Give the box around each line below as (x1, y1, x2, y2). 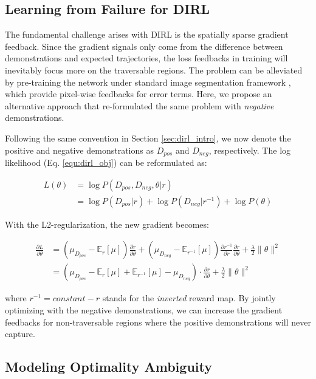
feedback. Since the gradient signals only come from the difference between (5, 39, 283, 52)
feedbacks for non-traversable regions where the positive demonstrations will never (5, 315, 311, 328)
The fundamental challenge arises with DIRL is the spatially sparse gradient (5, 28, 289, 41)
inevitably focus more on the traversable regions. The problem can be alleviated (5, 63, 303, 76)
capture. (5, 327, 35, 340)
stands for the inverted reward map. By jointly (102, 292, 276, 304)
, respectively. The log (208, 143, 291, 156)
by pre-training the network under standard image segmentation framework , (5, 75, 291, 88)
